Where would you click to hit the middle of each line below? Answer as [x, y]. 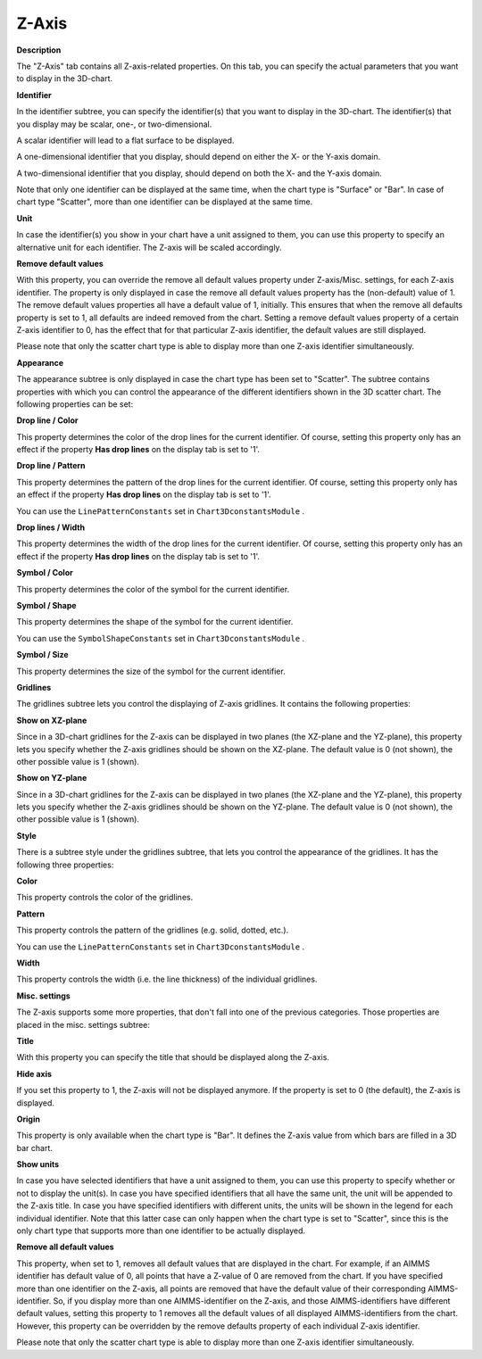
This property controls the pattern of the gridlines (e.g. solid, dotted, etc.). [153, 930]
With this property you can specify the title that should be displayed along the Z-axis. [173, 1057]
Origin [28, 1119]
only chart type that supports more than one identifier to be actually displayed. [161, 1231]
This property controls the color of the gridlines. [105, 898]
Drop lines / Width [50, 527]
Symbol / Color [45, 573]
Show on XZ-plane [52, 720]
